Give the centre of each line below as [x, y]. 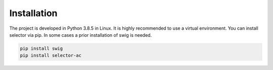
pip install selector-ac [51, 56]
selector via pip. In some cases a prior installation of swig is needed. [81, 35]
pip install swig [41, 48]
